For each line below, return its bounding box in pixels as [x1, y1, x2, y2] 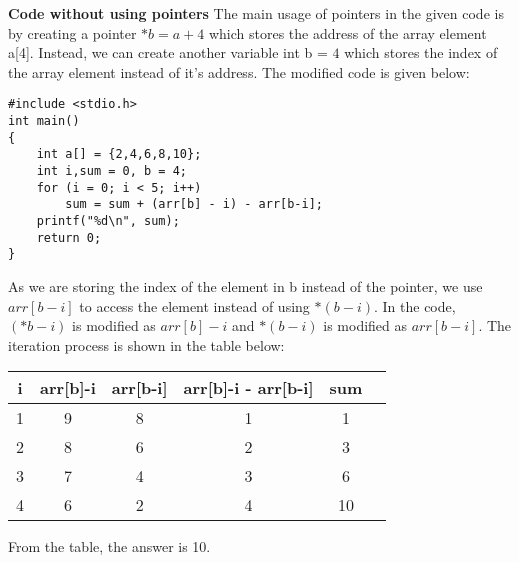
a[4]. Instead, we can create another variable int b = [8, 42, 328, 63]
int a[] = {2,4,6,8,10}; [36, 147, 202, 162]
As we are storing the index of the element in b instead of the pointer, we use [8, 275, 483, 296]
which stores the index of [344, 42, 498, 63]
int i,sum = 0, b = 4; [36, 164, 187, 178]
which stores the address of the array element [208, 22, 487, 43]
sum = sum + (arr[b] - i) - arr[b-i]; [65, 197, 323, 212]
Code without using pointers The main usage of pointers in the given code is [8, 3, 504, 23]
